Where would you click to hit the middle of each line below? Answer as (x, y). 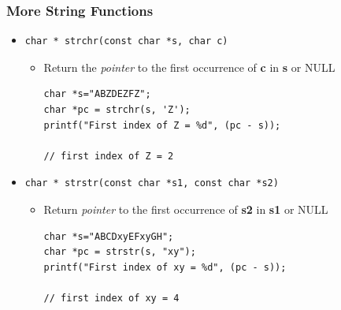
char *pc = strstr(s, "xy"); (120, 252)
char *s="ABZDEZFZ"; (97, 94)
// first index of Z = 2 (109, 156)
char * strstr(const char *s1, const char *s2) (152, 183)
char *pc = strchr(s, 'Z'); (117, 110)
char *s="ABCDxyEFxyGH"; (109, 236)
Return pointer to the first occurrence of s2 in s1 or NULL (186, 209)
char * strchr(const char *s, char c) (126, 41)
